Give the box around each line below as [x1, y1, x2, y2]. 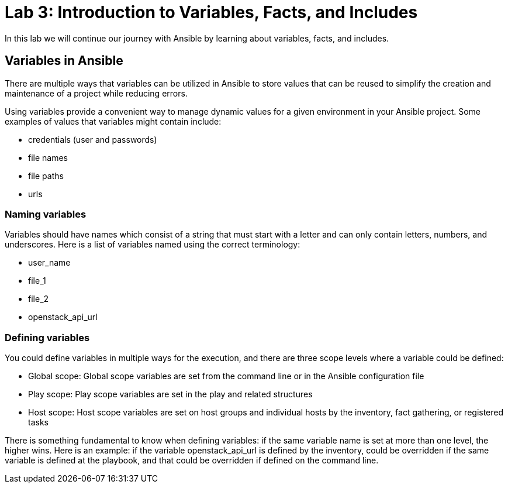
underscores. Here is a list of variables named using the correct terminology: [5, 239, 300, 250]
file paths [28, 170, 64, 181]
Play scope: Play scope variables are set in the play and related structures [28, 389, 313, 400]
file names [28, 152, 68, 163]
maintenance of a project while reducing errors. [5, 88, 188, 98]
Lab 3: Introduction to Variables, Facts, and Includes [5, 2, 418, 22]
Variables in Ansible [5, 53, 123, 68]
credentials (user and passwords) [28, 134, 157, 145]
